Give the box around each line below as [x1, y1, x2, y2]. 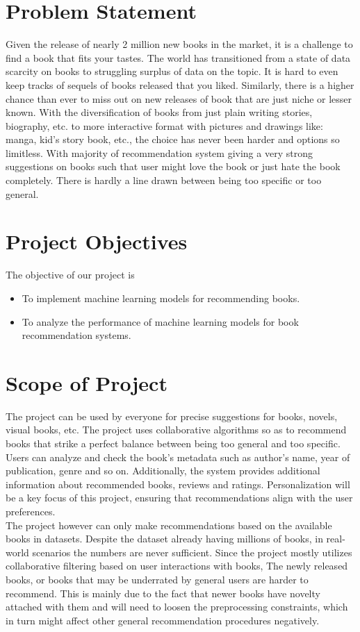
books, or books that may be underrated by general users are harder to [6, 572, 309, 586]
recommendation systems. [22, 328, 131, 342]
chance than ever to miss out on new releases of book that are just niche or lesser [6, 91, 352, 106]
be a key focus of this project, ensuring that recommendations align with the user [6, 490, 353, 505]
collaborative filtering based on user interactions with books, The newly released [6, 558, 348, 573]
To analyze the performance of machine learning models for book [22, 314, 299, 329]
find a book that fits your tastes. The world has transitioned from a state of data [6, 50, 351, 65]
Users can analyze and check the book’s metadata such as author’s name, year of [6, 449, 350, 464]
